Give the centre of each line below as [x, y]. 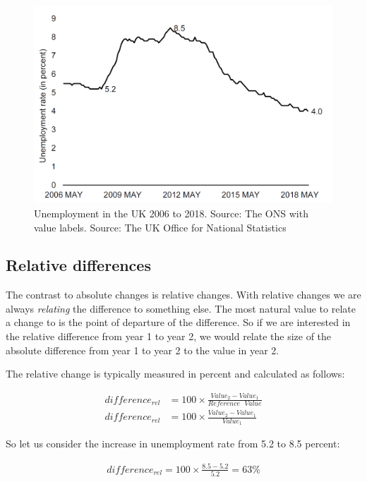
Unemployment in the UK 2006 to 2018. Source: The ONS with [171, 213]
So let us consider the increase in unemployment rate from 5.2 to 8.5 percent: [173, 444]
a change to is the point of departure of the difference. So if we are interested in [178, 322]
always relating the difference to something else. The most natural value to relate [181, 308]
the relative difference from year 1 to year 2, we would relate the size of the [169, 336]
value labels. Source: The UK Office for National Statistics [160, 227]
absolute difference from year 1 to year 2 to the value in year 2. [143, 350]
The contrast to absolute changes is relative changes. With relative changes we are [183, 295]
